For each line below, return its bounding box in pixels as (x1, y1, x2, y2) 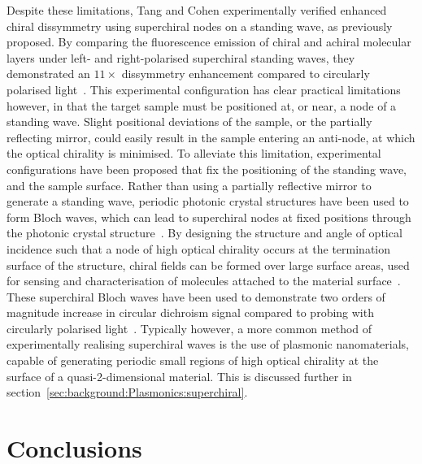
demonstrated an (7, 65, 90, 82)
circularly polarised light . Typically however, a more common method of (7, 319, 372, 336)
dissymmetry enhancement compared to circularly (121, 65, 370, 82)
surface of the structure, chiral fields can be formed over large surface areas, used (7, 256, 410, 273)
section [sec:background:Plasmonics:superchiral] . (7, 384, 248, 401)
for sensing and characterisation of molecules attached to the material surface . (7, 272, 401, 289)
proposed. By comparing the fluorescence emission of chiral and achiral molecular (7, 33, 411, 50)
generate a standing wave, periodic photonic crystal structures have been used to (7, 193, 409, 210)
